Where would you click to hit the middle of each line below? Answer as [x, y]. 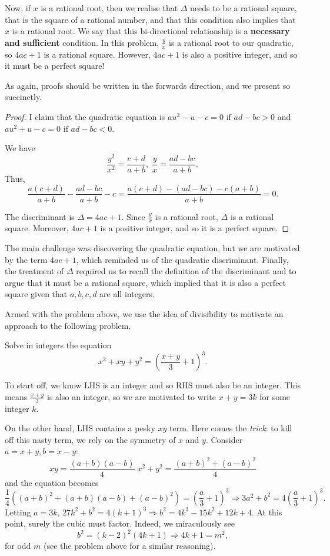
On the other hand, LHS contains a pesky [80, 428]
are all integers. [127, 294]
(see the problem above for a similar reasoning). [130, 546]
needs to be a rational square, [244, 8]
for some [275, 396]
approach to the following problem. [68, 325]
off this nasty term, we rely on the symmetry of [90, 439]
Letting [18, 512]
